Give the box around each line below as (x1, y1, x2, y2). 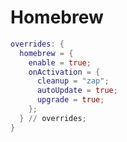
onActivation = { (28, 67, 101, 77)
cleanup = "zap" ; (36, 76, 110, 86)
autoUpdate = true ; (36, 86, 118, 96)
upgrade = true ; (36, 95, 105, 105)
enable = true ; (28, 57, 92, 68)
